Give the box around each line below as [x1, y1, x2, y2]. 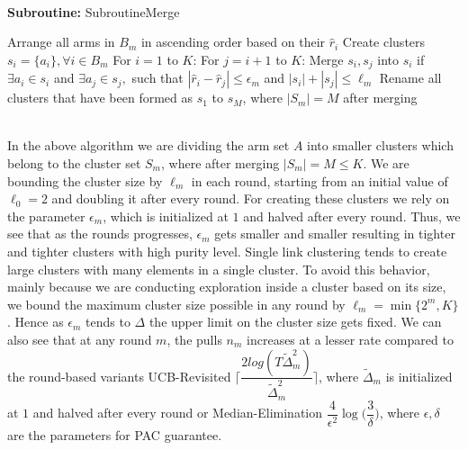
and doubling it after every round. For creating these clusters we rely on [51, 189, 450, 208]
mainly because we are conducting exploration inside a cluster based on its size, [7, 277, 446, 296]
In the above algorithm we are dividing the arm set [7, 136, 290, 155]
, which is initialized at [103, 206, 229, 225]
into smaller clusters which [307, 136, 454, 155]
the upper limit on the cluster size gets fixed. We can [148, 312, 442, 331]
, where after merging [161, 154, 280, 173]
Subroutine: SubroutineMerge [7, 2, 180, 21]
